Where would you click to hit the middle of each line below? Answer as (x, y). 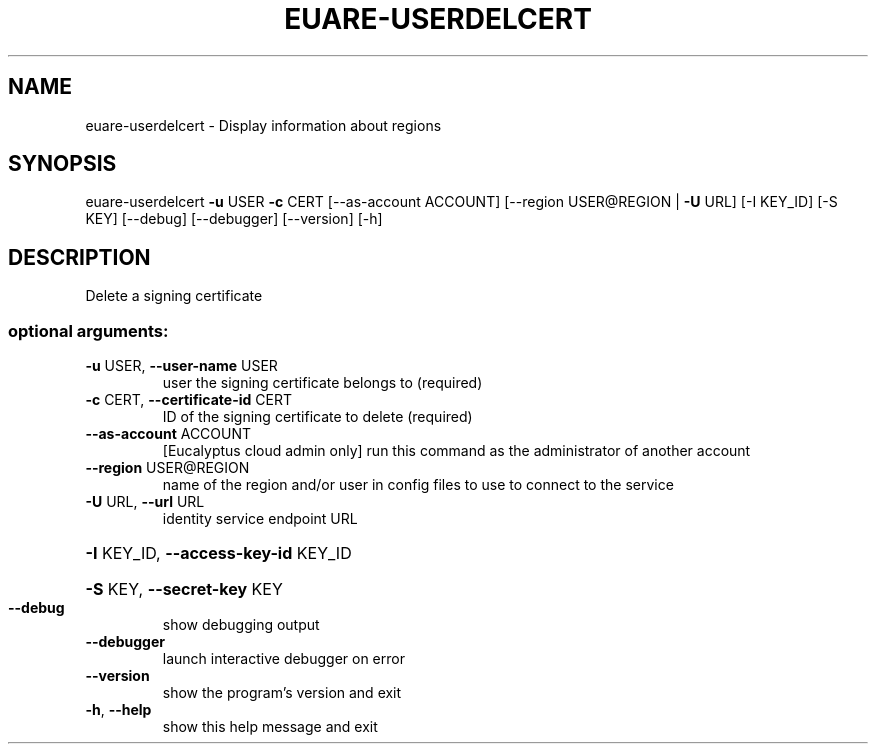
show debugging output (241, 625)
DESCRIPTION (79, 257)
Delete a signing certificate (174, 296)
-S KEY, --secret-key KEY (184, 589)
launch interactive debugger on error (283, 659)
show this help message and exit (270, 727)
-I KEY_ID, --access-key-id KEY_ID (218, 553)
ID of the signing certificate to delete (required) (317, 417)
